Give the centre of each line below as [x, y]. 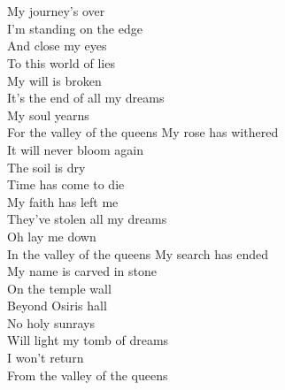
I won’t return [46, 358]
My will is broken [54, 80]
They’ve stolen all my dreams [87, 219]
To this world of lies [61, 62]
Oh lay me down [52, 236]
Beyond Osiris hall [57, 306]
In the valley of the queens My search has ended [138, 253]
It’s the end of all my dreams [86, 98]
